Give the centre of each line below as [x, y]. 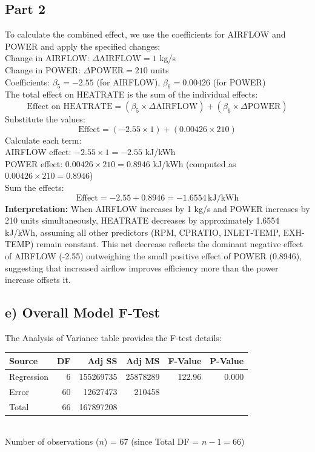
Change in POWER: [43, 69]
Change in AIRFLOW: [47, 58]
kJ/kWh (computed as [194, 163]
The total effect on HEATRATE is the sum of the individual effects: [131, 94]
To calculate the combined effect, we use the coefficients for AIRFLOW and [145, 34]
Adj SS [102, 360]
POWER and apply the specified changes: [83, 46]
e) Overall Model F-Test [82, 312]
